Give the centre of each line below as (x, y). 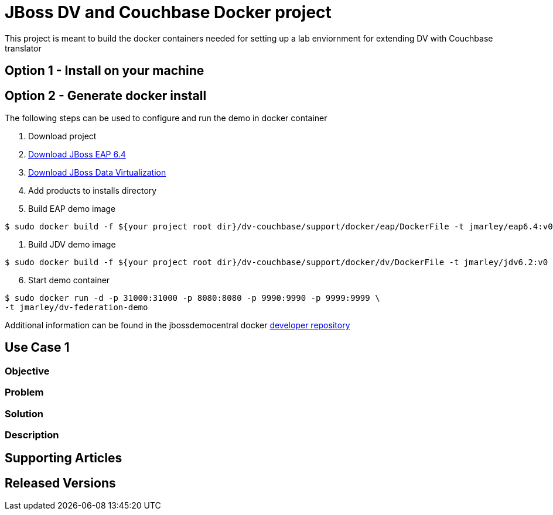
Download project (62, 136)
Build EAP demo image (72, 209)
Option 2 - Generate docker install (106, 95)
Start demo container (69, 280)
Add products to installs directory (93, 191)
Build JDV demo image (72, 245)
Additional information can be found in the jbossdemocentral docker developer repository (177, 325)
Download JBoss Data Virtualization (97, 173)
